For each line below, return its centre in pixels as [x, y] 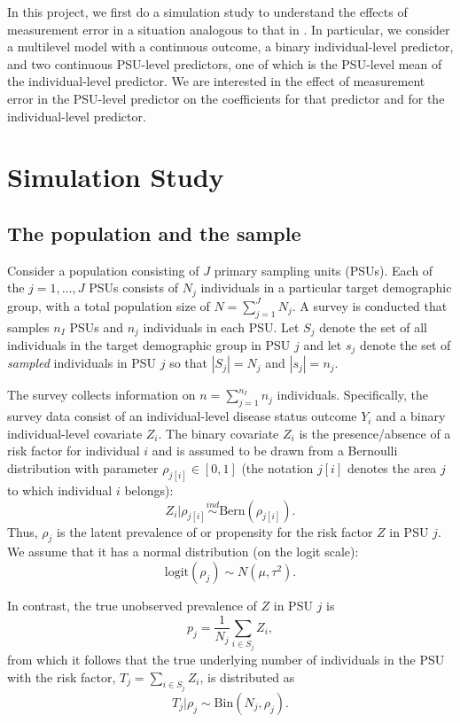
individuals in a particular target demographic [326, 288]
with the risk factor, [62, 676]
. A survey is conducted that [370, 305]
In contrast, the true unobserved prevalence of [132, 605]
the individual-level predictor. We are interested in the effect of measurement [216, 81]
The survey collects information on [101, 395]
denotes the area [392, 468]
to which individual [60, 490]
